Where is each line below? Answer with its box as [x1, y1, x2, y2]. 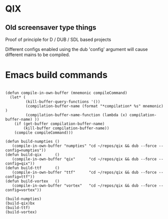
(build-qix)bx [5, 200, 35, 206]
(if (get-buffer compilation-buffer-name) [14, 121, 105, 126]
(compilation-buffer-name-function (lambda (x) [25, 112, 128, 118]
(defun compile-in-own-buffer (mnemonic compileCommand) [5, 90, 128, 95]
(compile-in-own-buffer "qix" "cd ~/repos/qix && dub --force [12, 156, 157, 161]
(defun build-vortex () [5, 179, 60, 184]
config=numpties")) [5, 147, 46, 153]
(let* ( [10, 94, 26, 100]
